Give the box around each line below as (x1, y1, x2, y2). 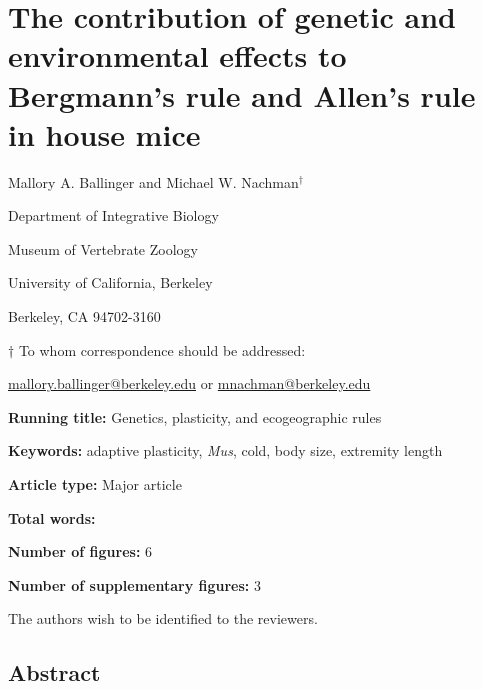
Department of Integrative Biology (8, 205, 219, 226)
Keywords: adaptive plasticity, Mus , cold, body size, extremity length (8, 440, 443, 461)
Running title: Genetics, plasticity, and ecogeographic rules (8, 406, 382, 427)
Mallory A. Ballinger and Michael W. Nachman (8, 171, 299, 192)
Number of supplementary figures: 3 (8, 574, 261, 595)
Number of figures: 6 (8, 541, 153, 562)
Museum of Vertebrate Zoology (8, 238, 198, 259)
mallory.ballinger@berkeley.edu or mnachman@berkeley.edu (8, 373, 371, 394)
